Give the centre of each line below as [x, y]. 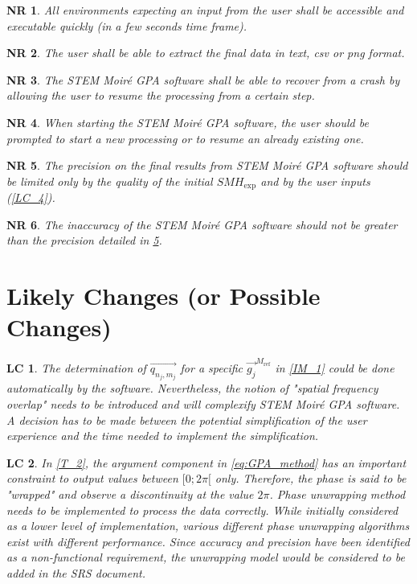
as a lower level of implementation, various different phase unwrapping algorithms [208, 526]
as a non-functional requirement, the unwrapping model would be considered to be [206, 557]
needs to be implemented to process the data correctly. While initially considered [202, 510]
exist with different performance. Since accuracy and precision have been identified [208, 541]
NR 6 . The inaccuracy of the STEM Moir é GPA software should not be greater [202, 224]
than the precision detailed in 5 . [84, 240]
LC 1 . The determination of [76, 368]
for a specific [212, 368]
